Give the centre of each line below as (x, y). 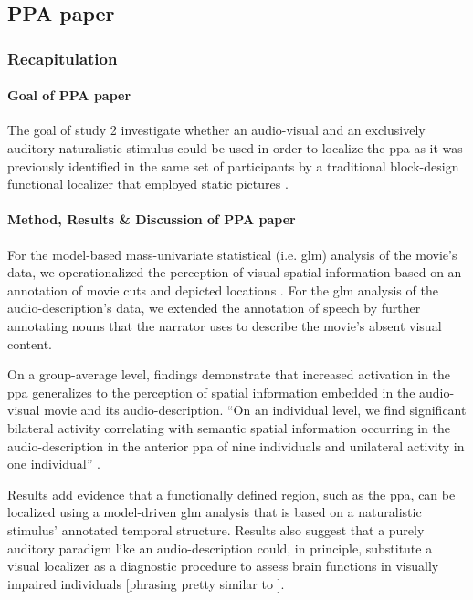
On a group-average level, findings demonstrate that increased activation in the (229, 374)
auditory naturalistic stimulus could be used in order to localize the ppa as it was (235, 148)
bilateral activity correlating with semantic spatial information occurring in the (229, 427)
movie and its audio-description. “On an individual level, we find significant (255, 410)
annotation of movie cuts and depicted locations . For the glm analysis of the (223, 290)
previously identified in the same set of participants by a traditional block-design (233, 166)
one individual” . (54, 464)
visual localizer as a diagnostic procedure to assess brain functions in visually (223, 566)
